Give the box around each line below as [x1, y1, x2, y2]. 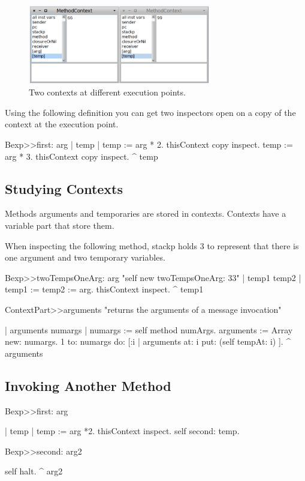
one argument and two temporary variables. [5, 251, 165, 264]
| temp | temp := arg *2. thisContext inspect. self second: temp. [5, 425, 240, 437]
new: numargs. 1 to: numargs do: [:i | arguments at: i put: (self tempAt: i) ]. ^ [5, 335, 291, 348]
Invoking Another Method [5, 376, 171, 395]
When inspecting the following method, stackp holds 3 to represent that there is [5, 239, 299, 252]
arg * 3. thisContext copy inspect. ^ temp [5, 150, 158, 162]
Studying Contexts [5, 179, 123, 198]
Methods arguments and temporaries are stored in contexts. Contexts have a [5, 207, 286, 220]
